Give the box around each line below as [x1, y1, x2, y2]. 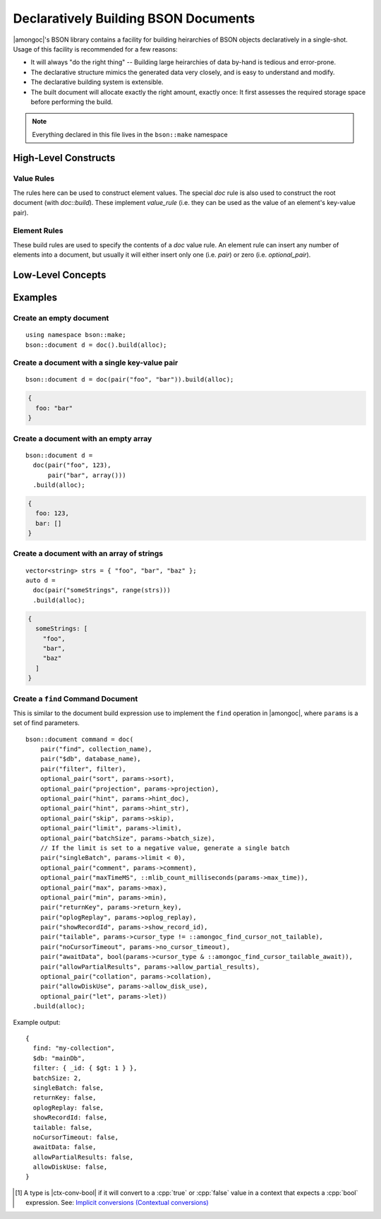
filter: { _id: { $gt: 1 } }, [32, 1064, 138, 1072]
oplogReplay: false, [32, 1103, 104, 1112]
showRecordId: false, [32, 1114, 108, 1121]
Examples [13, 291, 58, 303]
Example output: [13, 1018, 61, 1026]
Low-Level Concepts [13, 269, 107, 281]
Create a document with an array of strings [13, 548, 164, 558]
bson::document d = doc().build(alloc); [25, 341, 167, 349]
